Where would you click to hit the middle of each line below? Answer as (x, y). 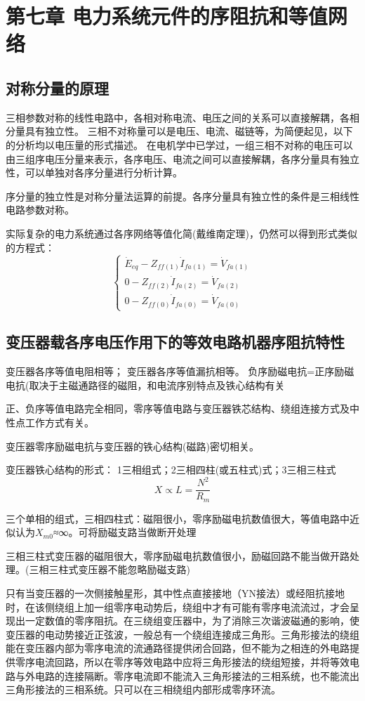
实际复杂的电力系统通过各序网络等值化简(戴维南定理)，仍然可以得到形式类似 (181, 233)
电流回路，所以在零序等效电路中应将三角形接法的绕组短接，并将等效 (192, 662)
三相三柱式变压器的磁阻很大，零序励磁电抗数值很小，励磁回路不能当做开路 (178, 555)
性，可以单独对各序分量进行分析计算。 (94, 172)
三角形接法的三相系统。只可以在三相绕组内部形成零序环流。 (143, 689)
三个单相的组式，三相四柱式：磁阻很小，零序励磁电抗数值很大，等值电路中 (178, 518)
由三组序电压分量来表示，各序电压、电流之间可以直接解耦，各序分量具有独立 (182, 158)
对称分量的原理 (57, 87)
